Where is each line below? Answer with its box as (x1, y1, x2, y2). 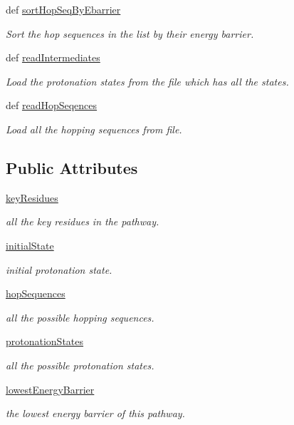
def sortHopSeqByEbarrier (6, 2, 121, 16)
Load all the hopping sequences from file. (6, 121, 182, 136)
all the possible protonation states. (6, 357, 154, 372)
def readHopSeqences (6, 98, 98, 113)
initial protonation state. (6, 262, 112, 277)
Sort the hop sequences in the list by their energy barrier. (6, 26, 254, 41)
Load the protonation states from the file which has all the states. (6, 73, 289, 88)
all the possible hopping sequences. (6, 309, 154, 324)
